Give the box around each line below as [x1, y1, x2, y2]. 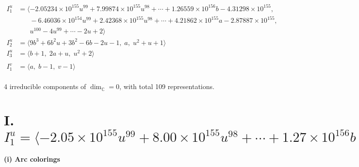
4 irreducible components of [4, 81, 86, 91]
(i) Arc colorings [4, 154, 60, 164]
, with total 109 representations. [119, 81, 214, 91]
